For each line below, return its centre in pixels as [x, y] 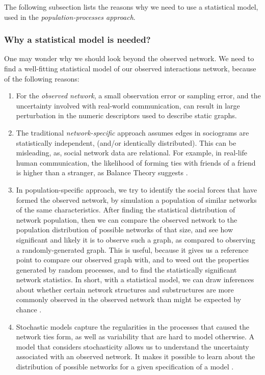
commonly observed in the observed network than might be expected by [129, 299]
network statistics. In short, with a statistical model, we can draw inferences [135, 279]
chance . [29, 310]
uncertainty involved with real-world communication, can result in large [128, 105]
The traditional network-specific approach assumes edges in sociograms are [132, 132]
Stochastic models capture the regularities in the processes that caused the [133, 326]
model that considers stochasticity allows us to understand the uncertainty [132, 346]
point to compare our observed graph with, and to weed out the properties [132, 260]
